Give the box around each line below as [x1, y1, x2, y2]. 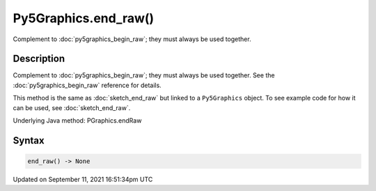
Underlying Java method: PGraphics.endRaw [13, 116, 142, 125]
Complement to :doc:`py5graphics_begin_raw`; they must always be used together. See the [13, 71, 275, 79]
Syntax [13, 135, 45, 146]
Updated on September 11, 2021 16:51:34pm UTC [13, 175, 153, 183]
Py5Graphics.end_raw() [13, 10, 155, 26]
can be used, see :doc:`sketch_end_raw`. [13, 103, 131, 112]
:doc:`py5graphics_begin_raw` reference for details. [13, 81, 162, 89]
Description [13, 53, 65, 65]
